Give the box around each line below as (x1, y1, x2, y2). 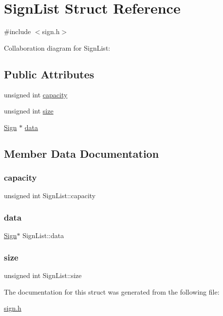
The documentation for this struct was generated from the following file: (4, 286, 220, 297)
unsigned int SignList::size (4, 270, 82, 280)
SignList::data (22, 230, 64, 241)
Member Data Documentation (4, 146, 159, 161)
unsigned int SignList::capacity (4, 190, 96, 201)
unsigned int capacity (4, 89, 68, 99)
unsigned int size (4, 106, 54, 116)
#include (4, 26, 31, 37)
